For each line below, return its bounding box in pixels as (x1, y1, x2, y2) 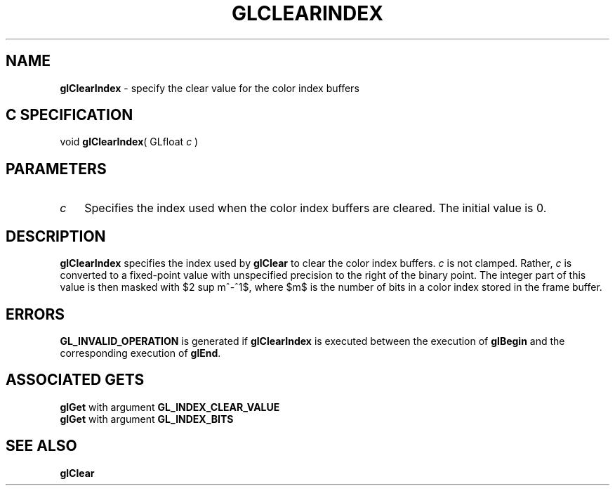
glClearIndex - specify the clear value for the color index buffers (60, 81, 359, 94)
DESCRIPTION (6, 227, 106, 245)
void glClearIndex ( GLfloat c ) (60, 136, 199, 148)
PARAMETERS (6, 159, 107, 178)
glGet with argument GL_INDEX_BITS (60, 412, 234, 425)
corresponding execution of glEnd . (60, 346, 221, 359)
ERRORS (6, 305, 65, 323)
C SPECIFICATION (6, 106, 133, 124)
